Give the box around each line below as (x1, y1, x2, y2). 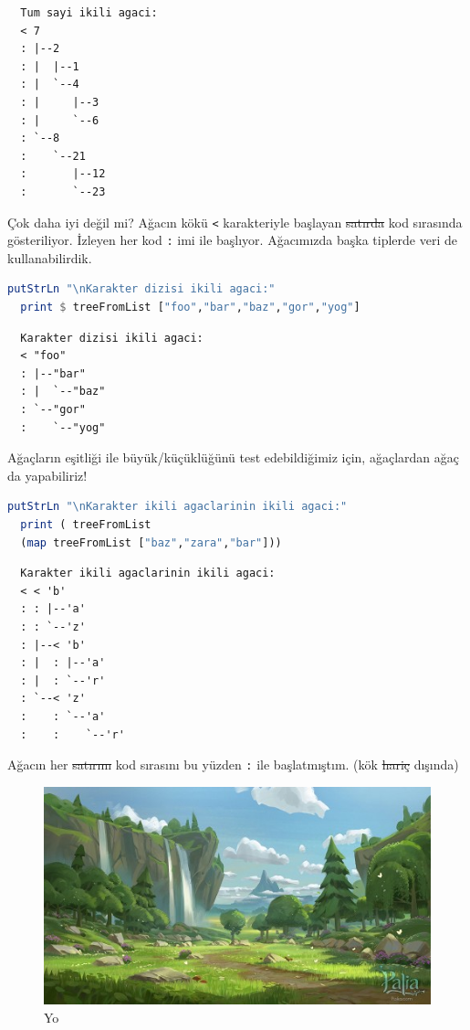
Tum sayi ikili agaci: (20, 6, 158, 19)
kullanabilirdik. (7, 248, 92, 267)
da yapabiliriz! (7, 465, 88, 484)
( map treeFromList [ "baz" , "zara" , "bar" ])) (20, 536, 282, 549)
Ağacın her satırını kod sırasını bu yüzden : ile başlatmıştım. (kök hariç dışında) (7, 755, 459, 774)
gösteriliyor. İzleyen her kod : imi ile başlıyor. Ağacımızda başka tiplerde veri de (7, 230, 457, 250)
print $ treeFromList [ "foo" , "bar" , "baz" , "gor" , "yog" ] (20, 301, 360, 314)
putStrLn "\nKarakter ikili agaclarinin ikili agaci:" (7, 500, 348, 514)
